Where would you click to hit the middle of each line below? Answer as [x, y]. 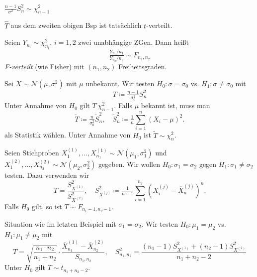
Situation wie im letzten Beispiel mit [60, 223]
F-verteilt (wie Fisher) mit [44, 67]
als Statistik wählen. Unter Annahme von [68, 135]
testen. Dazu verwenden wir [47, 175]
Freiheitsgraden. [142, 67]
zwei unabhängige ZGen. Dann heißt [134, 42]
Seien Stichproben [32, 153]
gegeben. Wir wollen [129, 164]
